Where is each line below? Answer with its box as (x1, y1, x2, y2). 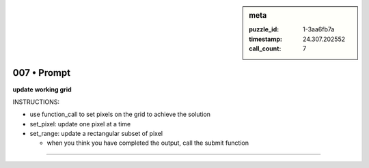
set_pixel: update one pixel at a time (29, 120, 131, 128)
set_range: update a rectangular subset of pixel (29, 130, 163, 138)
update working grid (12, 85, 72, 94)
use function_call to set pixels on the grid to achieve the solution (29, 110, 211, 119)
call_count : (249, 44, 282, 53)
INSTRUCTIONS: (12, 98, 59, 106)
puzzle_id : (249, 25, 279, 33)
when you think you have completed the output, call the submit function (46, 139, 249, 147)
